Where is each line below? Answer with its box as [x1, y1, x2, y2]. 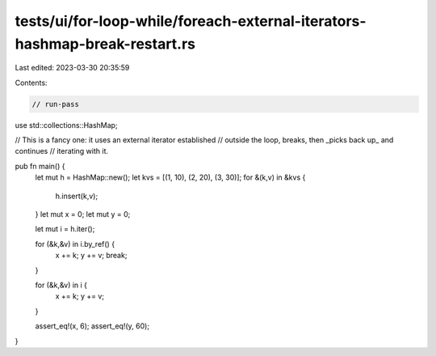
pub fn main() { [15, 161, 65, 171]
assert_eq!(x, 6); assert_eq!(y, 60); [35, 321, 149, 331]
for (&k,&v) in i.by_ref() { [35, 239, 115, 248]
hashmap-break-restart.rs [15, 35, 196, 53]
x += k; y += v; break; [55, 251, 128, 261]
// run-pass [31, 100, 80, 108]
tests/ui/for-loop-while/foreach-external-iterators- [15, 12, 367, 30]
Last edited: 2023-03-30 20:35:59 [15, 63, 130, 73]
